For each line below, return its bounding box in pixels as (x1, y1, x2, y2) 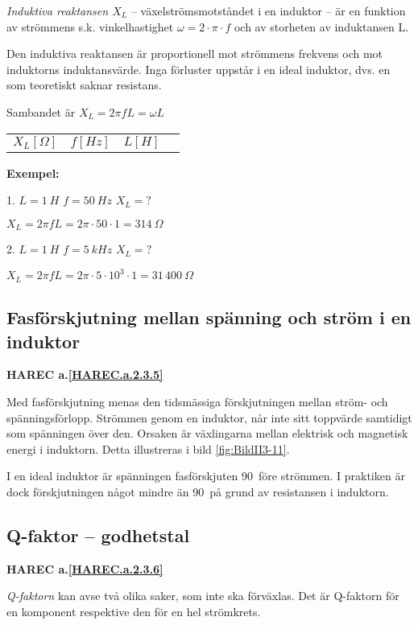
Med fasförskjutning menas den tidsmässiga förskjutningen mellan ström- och (6, 393, 388, 409)
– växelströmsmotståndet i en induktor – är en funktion (130, 2, 406, 19)
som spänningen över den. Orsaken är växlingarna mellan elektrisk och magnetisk (6, 425, 408, 442)
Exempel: (6, 164, 60, 181)
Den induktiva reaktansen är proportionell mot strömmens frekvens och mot (6, 45, 383, 62)
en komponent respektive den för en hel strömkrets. (6, 602, 261, 619)
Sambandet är (6, 103, 76, 120)
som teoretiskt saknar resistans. (6, 76, 162, 93)
